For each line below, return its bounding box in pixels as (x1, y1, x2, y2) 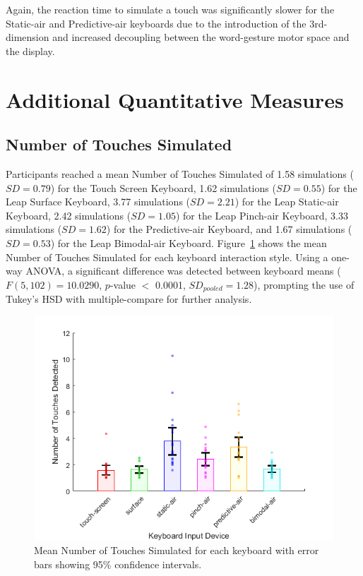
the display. (6, 43, 55, 58)
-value (109, 277, 136, 292)
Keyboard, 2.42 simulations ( (6, 208, 131, 222)
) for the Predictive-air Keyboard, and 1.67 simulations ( (106, 222, 352, 236)
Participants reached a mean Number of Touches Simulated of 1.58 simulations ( (6, 166, 354, 181)
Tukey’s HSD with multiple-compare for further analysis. (6, 292, 252, 306)
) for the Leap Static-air (234, 194, 339, 209)
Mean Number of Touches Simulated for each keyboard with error (34, 543, 319, 558)
